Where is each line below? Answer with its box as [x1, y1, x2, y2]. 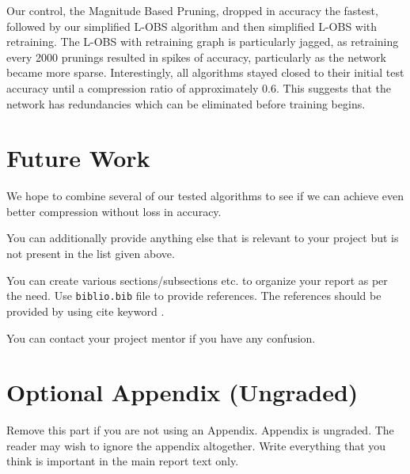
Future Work [6, 142, 150, 174]
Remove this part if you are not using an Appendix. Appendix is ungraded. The [6, 422, 394, 438]
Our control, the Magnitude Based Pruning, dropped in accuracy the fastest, [6, 2, 378, 18]
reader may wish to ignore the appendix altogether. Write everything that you [6, 437, 386, 453]
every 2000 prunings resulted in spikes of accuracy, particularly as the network [6, 48, 386, 65]
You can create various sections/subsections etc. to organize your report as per [6, 271, 388, 288]
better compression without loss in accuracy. [6, 203, 222, 219]
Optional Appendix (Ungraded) [6, 376, 359, 408]
